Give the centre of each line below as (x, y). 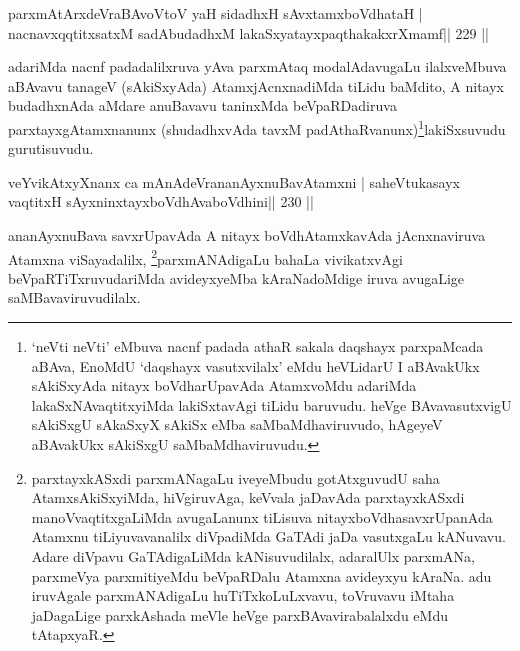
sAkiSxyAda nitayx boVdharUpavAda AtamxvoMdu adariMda (224, 385)
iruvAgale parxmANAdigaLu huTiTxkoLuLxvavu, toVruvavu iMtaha (243, 595)
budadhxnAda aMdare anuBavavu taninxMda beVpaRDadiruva (202, 105)
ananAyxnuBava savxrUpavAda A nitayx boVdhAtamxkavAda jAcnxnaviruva (247, 235)
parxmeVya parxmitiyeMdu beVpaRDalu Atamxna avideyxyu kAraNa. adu (261, 575)
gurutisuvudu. (51, 148)
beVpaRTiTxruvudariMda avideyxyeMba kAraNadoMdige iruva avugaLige (236, 277)
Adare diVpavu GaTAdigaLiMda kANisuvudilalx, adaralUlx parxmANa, (253, 555)
